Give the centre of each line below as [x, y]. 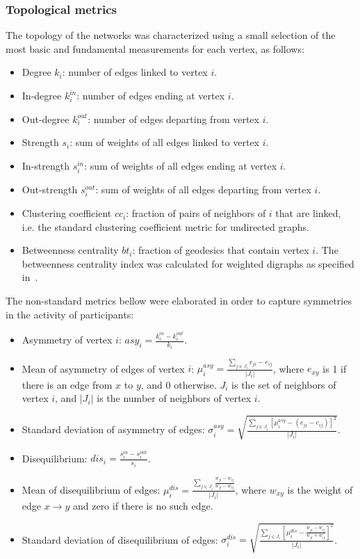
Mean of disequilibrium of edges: [91, 489]
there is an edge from [67, 384]
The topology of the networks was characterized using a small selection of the [171, 35]
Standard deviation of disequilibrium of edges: [120, 539]
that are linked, [308, 213]
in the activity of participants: [70, 314]
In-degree [42, 95]
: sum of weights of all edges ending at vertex [181, 165]
